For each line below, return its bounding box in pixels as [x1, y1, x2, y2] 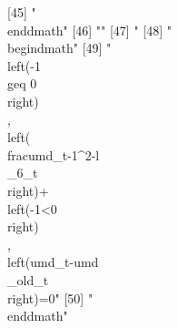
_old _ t [7, 270, 49, 289]
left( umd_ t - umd [7, 252, 99, 272]
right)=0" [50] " [7, 288, 94, 307]
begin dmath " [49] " [7, 38, 112, 57]
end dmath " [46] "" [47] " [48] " [7, 20, 172, 39]
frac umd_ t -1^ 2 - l [7, 145, 100, 164]
